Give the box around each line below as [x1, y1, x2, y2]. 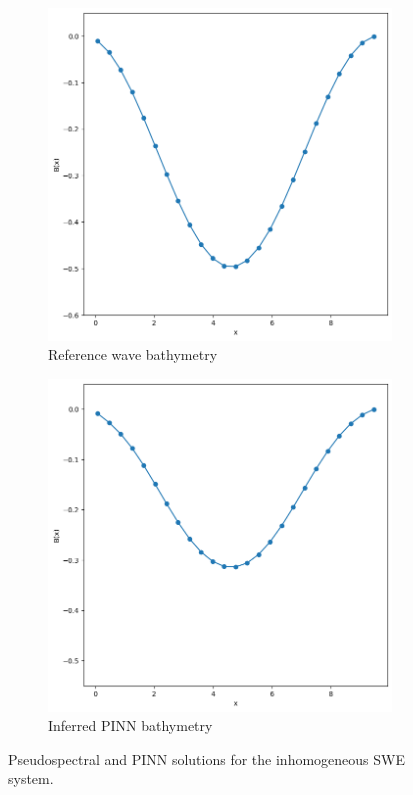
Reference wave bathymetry [48, 344, 218, 365]
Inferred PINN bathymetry [48, 715, 213, 736]
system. [8, 768, 54, 789]
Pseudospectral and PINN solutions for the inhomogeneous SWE [8, 748, 405, 769]
